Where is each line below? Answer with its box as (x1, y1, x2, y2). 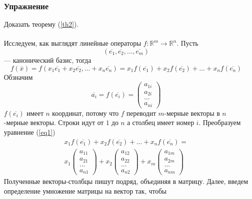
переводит (126, 108, 156, 118)
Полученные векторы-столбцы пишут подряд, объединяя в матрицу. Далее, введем (4, 176, 248, 186)
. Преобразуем (199, 117, 241, 127)
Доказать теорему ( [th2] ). (4, 19, 79, 29)
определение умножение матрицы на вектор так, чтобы (4, 185, 167, 196)
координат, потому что (52, 108, 119, 118)
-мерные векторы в (164, 108, 220, 118)
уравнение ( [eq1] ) (4, 127, 55, 137)
